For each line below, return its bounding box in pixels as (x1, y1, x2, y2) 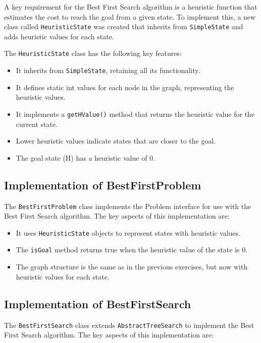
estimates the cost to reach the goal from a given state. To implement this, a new (4, 11, 256, 22)
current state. (16, 118, 58, 129)
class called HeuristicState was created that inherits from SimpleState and (4, 21, 243, 32)
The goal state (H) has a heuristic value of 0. (16, 152, 155, 163)
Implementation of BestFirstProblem (4, 177, 201, 192)
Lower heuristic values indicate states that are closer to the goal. (16, 135, 216, 146)
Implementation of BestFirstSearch (4, 296, 191, 311)
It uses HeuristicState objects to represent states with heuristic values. (16, 227, 241, 238)
